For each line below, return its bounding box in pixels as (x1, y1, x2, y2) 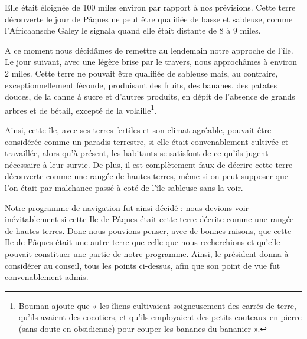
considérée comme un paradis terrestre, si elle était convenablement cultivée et (5, 135, 289, 147)
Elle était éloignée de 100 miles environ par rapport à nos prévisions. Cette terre (5, 1, 296, 13)
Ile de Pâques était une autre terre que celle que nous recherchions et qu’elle (5, 236, 280, 248)
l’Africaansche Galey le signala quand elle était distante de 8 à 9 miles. (5, 24, 261, 37)
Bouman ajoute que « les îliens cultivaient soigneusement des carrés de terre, (18, 299, 296, 311)
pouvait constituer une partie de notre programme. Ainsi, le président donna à (5, 247, 289, 259)
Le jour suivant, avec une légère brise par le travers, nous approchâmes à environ (5, 55, 298, 68)
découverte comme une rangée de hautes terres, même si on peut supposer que (5, 170, 289, 182)
